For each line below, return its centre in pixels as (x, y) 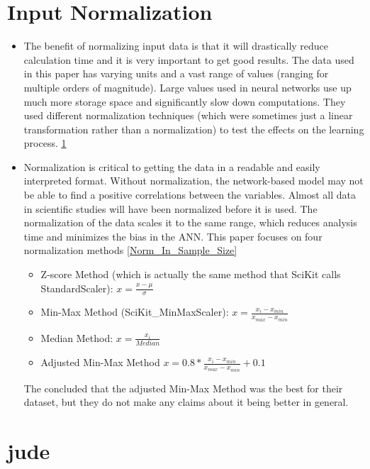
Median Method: (77, 337)
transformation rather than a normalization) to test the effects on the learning (194, 129)
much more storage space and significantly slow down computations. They (185, 101)
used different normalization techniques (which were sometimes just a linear (188, 115)
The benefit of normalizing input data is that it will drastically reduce (176, 46)
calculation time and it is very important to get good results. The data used (189, 59)
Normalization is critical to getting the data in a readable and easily (172, 166)
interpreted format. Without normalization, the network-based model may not (194, 181)
